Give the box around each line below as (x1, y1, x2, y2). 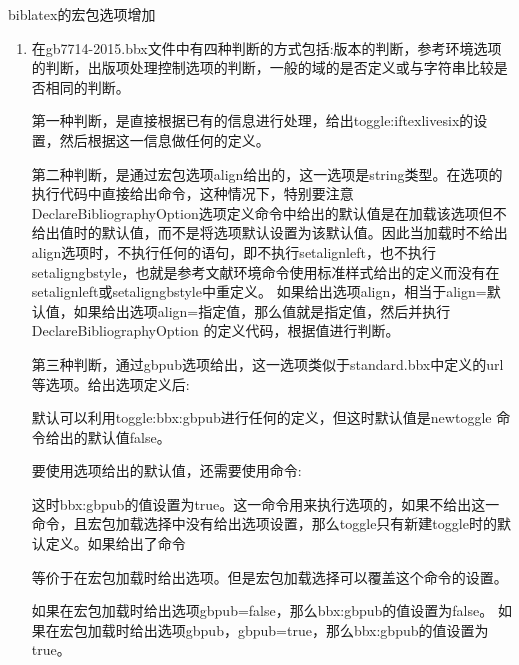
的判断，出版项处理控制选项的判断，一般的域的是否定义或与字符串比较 (31, 57, 494, 78)
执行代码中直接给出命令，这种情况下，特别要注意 (31, 183, 354, 204)
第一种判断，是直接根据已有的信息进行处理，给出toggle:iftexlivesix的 (31, 110, 474, 131)
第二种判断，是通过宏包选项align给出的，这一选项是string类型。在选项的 (31, 163, 503, 184)
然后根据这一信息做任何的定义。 (59, 129, 270, 150)
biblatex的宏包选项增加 (8, 4, 156, 24)
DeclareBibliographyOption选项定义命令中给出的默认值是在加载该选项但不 (31, 202, 507, 223)
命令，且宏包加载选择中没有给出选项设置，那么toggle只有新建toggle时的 (31, 513, 497, 534)
